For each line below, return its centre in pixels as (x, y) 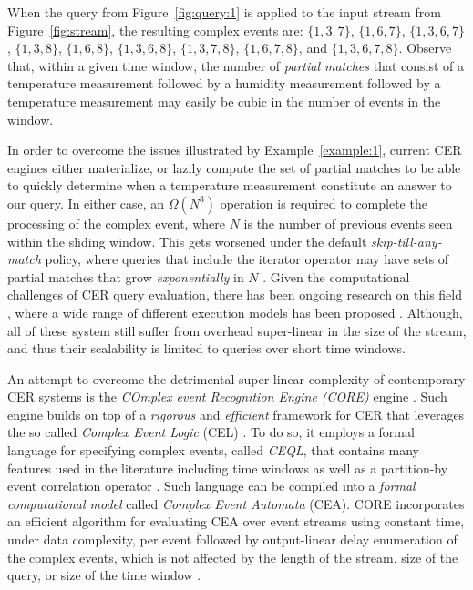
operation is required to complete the (324, 203)
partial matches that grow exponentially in (126, 276)
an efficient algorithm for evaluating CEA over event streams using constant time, (236, 521)
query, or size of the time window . (104, 575)
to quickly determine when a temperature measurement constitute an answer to (230, 185)
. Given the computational (336, 276)
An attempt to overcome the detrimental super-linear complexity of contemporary (236, 378)
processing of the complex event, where (116, 223)
